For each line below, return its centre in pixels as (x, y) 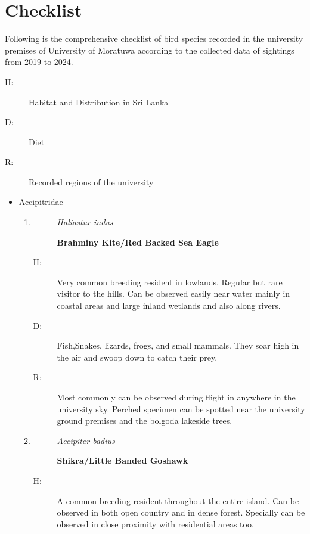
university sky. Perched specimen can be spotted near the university (181, 409)
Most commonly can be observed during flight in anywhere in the (176, 397)
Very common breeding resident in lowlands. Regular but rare (170, 282)
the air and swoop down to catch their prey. (137, 357)
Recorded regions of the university (91, 181)
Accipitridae (41, 202)
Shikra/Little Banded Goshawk (123, 460)
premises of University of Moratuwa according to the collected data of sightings (150, 50)
